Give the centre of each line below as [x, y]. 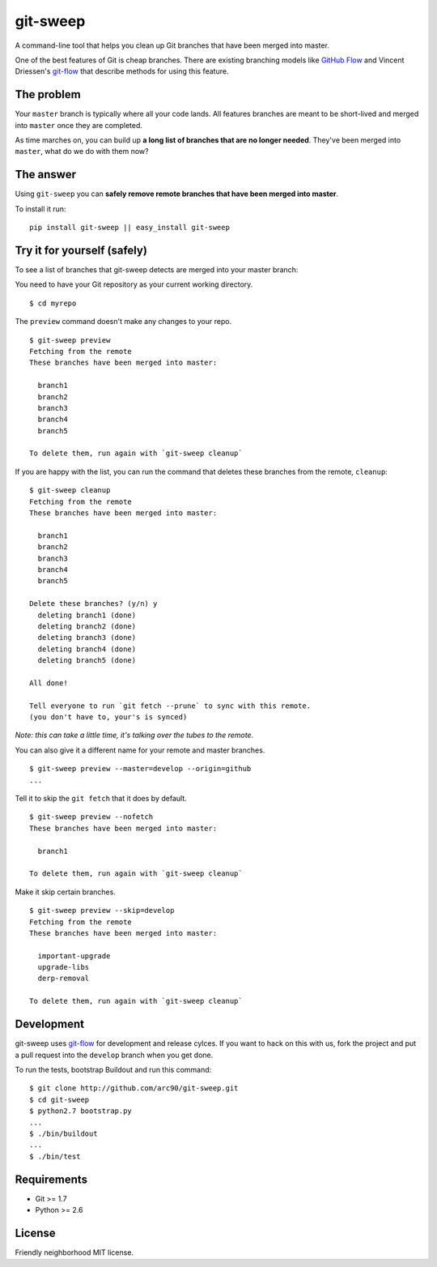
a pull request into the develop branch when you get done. [114, 1055]
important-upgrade [74, 956]
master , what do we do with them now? [82, 151]
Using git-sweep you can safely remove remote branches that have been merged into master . [177, 194]
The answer [46, 175]
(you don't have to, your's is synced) [108, 717]
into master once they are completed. [79, 125]
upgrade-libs [64, 967]
